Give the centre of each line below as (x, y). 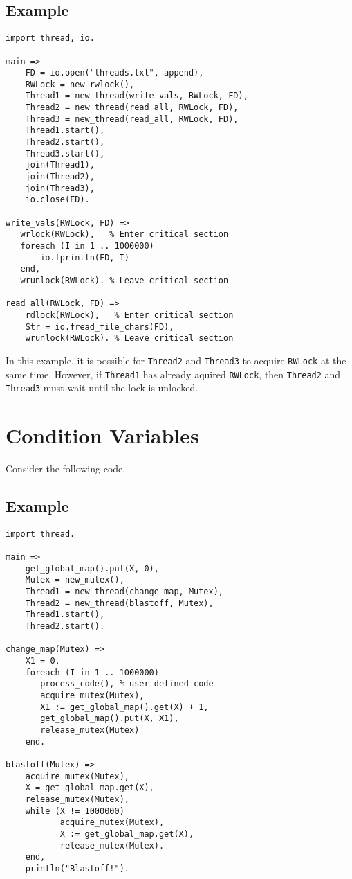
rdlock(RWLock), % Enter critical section (129, 315)
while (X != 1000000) (75, 811)
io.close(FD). (57, 200)
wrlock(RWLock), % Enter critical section (124, 234)
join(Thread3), (60, 188)
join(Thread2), (60, 177)
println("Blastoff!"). (77, 868)
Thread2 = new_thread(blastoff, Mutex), (119, 603)
